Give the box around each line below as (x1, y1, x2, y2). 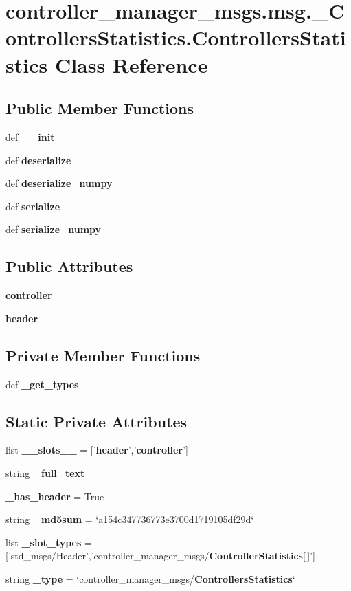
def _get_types (5, 377, 79, 391)
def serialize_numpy (5, 222, 102, 236)
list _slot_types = (5, 535, 92, 549)
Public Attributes (5, 256, 133, 277)
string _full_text (5, 465, 85, 480)
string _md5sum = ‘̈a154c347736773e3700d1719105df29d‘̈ (5, 512, 254, 526)
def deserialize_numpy (5, 176, 113, 190)
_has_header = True (5, 489, 104, 503)
